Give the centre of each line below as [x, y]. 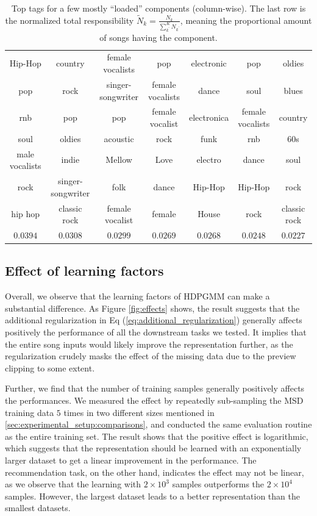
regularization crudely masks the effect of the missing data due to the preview [151, 356]
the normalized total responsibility [69, 20]
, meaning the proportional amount [246, 20]
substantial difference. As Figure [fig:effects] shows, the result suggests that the [152, 308]
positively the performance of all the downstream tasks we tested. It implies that [156, 332]
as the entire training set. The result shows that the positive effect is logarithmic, [157, 436]
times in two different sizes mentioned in [139, 412]
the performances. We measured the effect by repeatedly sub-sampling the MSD [154, 400]
